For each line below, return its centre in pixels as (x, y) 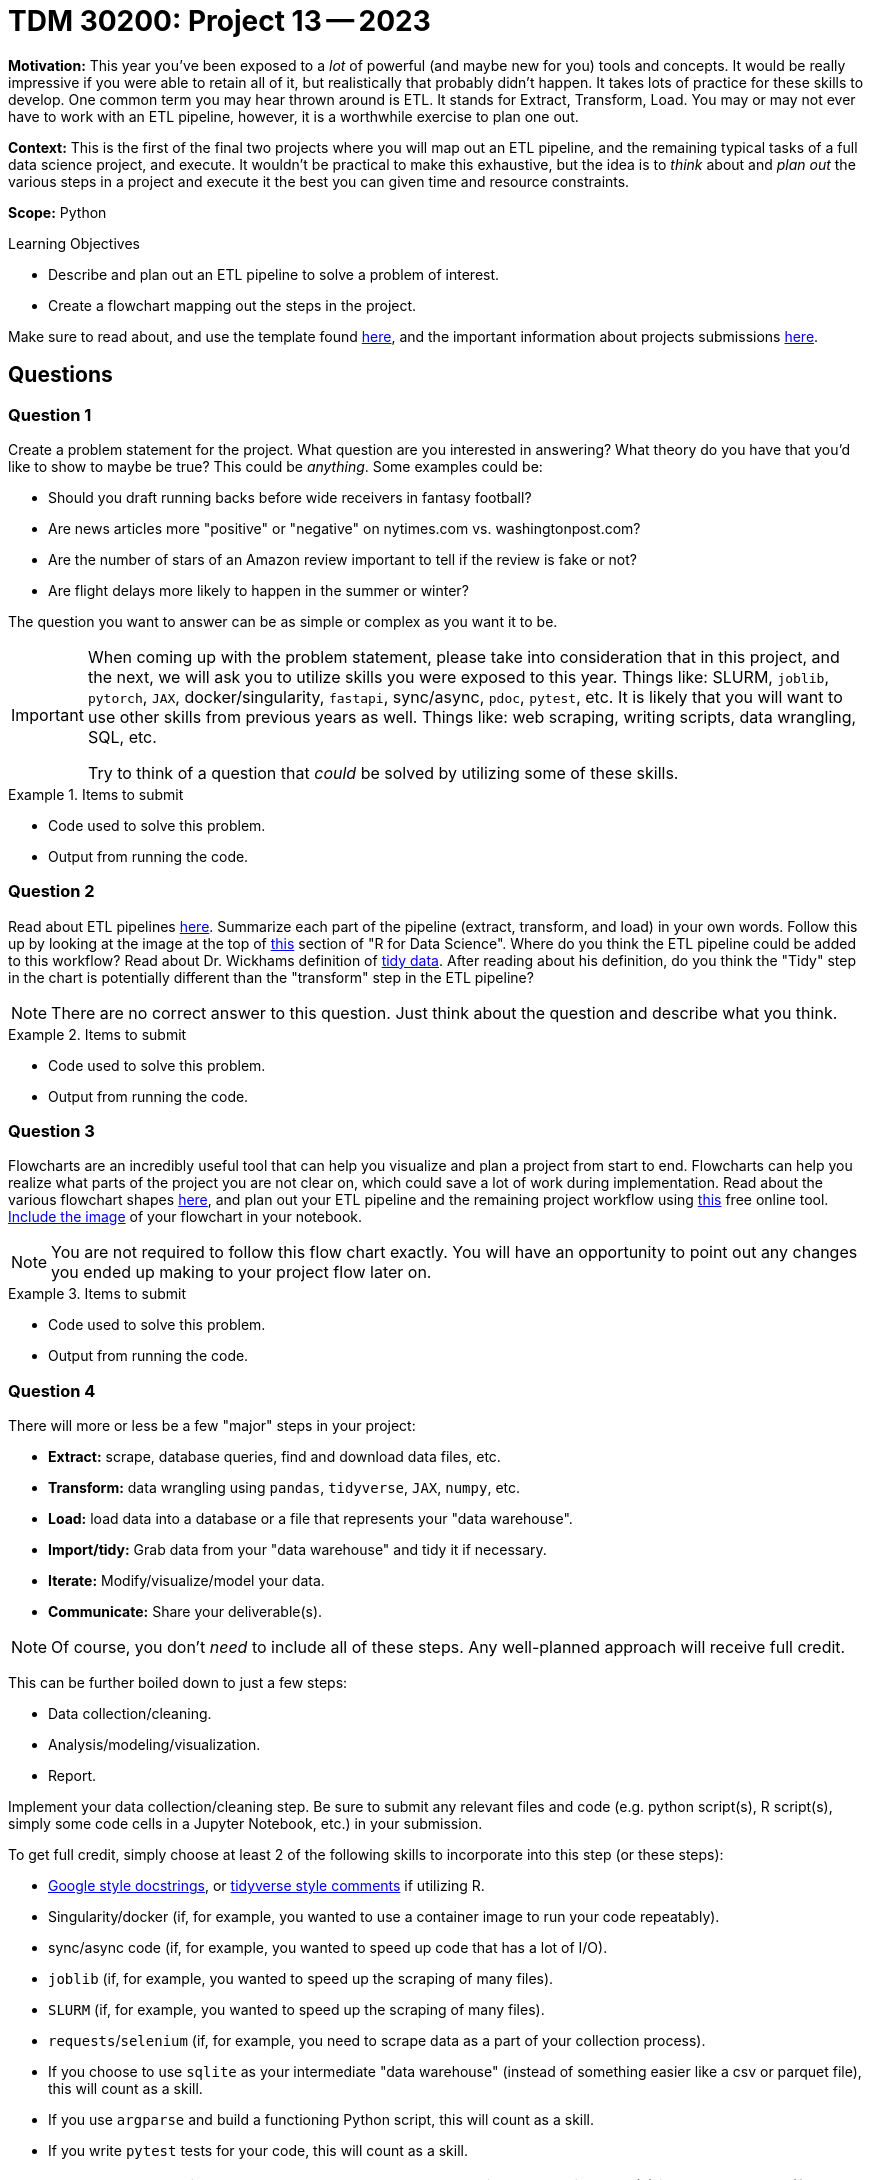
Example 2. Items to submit (97, 1034)
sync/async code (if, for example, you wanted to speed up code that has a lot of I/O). (328, 1948)
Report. (72, 1776)
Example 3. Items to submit (97, 1294)
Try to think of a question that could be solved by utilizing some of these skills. (383, 772)
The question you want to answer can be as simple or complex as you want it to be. (283, 621)
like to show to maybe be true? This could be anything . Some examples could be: (275, 466)
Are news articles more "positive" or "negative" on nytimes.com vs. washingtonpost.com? (344, 528)
